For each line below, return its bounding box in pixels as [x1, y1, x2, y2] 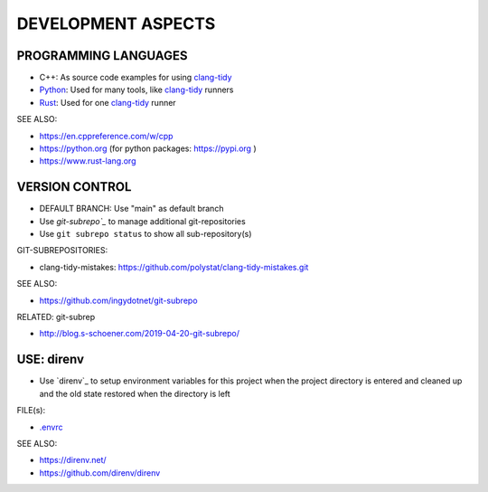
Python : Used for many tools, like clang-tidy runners [39, 84, 234, 95]
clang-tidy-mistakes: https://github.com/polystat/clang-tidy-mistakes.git [39, 261, 309, 272]
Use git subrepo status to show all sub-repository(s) [39, 229, 252, 240]
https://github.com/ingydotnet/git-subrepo [39, 295, 198, 306]
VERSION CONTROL [16, 179, 132, 194]
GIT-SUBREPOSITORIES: [16, 245, 108, 256]
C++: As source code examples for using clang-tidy [39, 72, 232, 83]
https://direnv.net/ [39, 455, 108, 466]
